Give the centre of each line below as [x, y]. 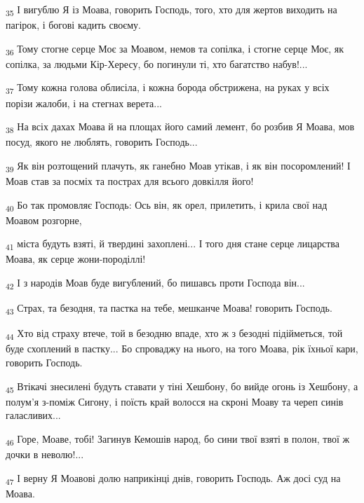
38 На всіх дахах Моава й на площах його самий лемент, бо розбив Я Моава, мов [180, 127]
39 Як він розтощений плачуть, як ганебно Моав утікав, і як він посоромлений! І [178, 166]
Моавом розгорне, [44, 220]
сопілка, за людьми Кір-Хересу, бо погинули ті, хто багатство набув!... [157, 63]
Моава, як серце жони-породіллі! [76, 259]
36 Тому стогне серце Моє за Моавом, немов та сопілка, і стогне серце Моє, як [175, 49]
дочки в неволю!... [45, 454]
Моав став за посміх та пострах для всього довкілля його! [130, 181]
